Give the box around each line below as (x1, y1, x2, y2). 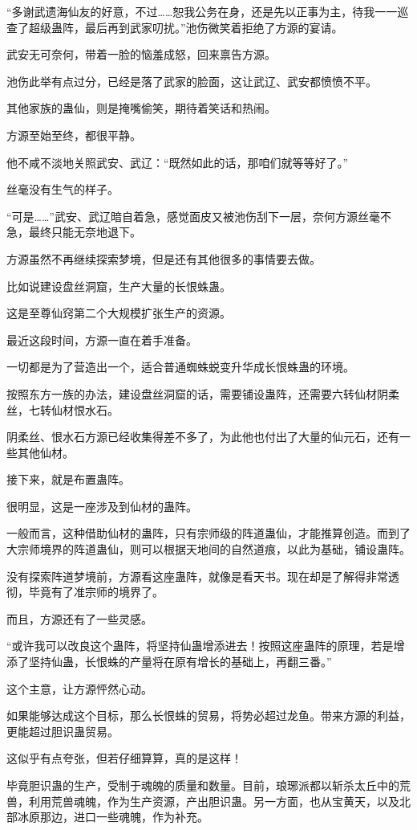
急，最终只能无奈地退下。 (6, 223, 141, 240)
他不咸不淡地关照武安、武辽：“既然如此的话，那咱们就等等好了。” (6, 153, 349, 170)
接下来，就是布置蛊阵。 (6, 471, 130, 488)
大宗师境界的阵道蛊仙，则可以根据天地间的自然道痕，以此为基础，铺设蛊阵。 (6, 541, 411, 558)
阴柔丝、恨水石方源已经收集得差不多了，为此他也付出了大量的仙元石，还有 (6, 428, 399, 445)
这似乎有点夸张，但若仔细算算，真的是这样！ (6, 750, 242, 767)
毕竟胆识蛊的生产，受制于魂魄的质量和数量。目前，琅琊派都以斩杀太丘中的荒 (6, 777, 411, 793)
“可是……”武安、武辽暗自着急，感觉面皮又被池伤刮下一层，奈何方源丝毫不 (6, 207, 391, 224)
